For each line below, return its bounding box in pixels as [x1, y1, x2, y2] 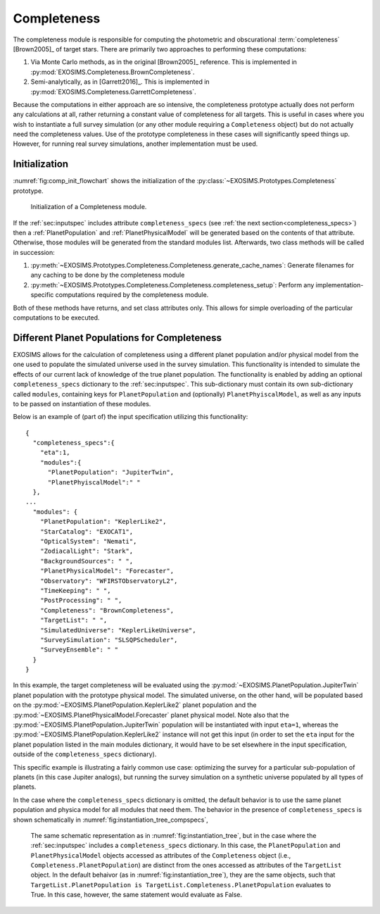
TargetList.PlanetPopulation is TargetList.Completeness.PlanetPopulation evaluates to [30, 880, 331, 889]
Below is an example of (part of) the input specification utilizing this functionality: [13, 413, 248, 421]
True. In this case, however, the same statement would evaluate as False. [30, 891, 243, 899]
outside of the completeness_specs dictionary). [13, 750, 157, 758]
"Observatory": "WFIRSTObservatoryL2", [39, 577, 178, 584]
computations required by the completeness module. [55, 291, 209, 299]
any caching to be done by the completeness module [30, 271, 185, 280]
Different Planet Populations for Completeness [13, 332, 222, 344]
